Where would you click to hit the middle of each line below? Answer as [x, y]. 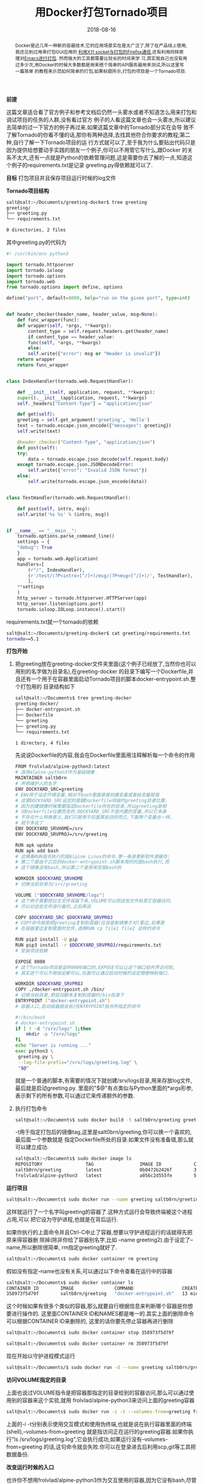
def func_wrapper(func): [48, 320]
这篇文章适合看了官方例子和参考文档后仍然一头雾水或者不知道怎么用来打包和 [101, 112]
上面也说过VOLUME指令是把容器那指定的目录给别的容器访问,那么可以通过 [98, 1393]
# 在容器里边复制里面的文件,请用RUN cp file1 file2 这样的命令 [88, 929]
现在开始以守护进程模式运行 [41, 1356]
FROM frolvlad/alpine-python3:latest [63, 767]
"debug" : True [35, 548]
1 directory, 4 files [42, 743]
